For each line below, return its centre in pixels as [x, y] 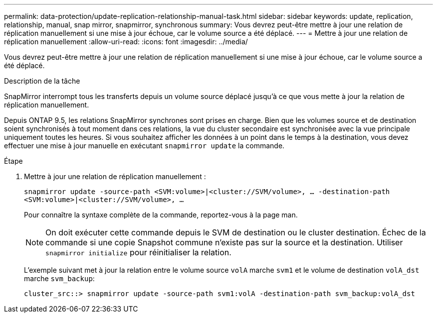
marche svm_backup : [59, 278]
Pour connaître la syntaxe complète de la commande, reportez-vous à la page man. [161, 215]
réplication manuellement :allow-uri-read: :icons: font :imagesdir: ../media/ [126, 42]
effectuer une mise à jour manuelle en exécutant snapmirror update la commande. [144, 146]
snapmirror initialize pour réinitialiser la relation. [138, 252]
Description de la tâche [42, 81]
